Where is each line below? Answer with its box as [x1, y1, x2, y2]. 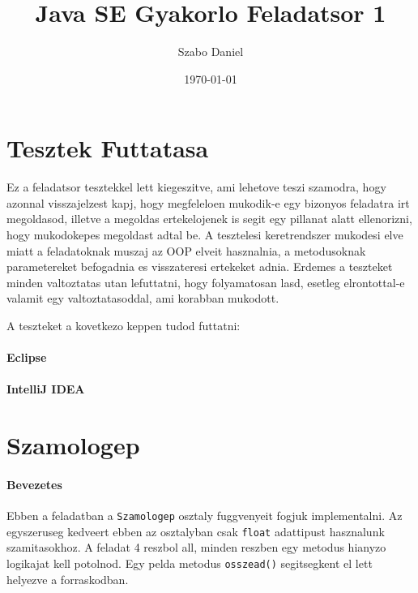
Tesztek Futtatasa [6, 131, 209, 165]
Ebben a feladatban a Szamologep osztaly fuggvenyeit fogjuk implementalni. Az [6, 507, 403, 524]
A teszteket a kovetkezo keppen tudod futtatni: [6, 317, 241, 333]
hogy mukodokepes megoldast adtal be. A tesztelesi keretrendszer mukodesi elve [6, 226, 403, 243]
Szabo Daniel [177, 43, 244, 60]
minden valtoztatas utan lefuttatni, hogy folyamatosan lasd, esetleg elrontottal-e [6, 273, 405, 290]
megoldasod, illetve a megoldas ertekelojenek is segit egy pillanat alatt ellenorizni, [6, 210, 412, 227]
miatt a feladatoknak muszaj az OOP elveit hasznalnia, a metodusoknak [6, 242, 366, 259]
